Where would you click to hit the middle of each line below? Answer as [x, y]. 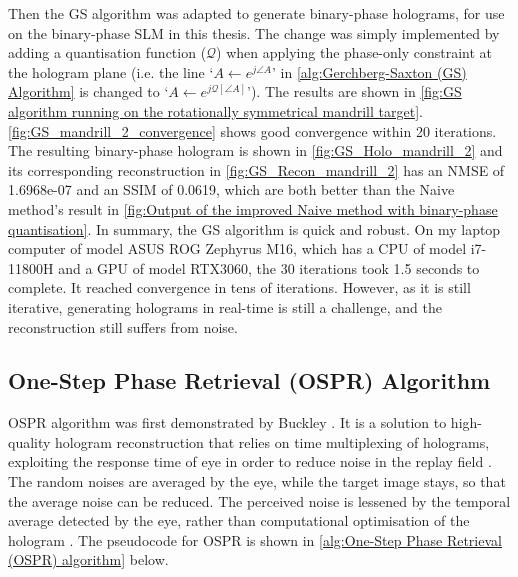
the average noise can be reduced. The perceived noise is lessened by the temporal [259, 500]
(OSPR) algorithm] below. [88, 559]
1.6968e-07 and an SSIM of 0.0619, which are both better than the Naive [231, 189]
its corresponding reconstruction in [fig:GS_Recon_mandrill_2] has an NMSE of [256, 169]
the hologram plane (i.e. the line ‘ [111, 71]
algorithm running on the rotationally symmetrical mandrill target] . [215, 110]
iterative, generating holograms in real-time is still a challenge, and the [225, 306]
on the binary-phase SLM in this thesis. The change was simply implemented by [254, 32]
